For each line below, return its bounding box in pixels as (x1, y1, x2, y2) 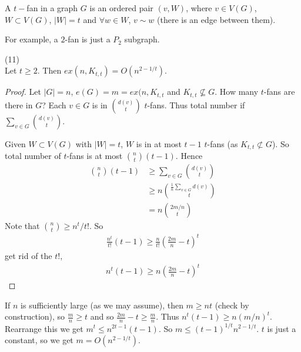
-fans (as (207, 137, 238, 150)
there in (5, 98, 33, 111)
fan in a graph (26, 2, 78, 14)
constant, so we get (5, 334, 73, 346)
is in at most (136, 137, 182, 150)
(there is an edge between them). (157, 13, 276, 25)
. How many (215, 85, 259, 98)
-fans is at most (66, 150, 123, 162)
